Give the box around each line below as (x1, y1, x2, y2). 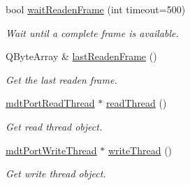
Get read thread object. (6, 119, 103, 133)
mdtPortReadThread (6, 96, 95, 110)
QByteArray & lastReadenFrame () (6, 49, 157, 64)
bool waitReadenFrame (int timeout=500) (6, 2, 186, 16)
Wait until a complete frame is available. (6, 25, 179, 40)
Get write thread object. (6, 166, 106, 181)
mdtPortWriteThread (6, 142, 97, 157)
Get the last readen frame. (6, 72, 117, 87)
